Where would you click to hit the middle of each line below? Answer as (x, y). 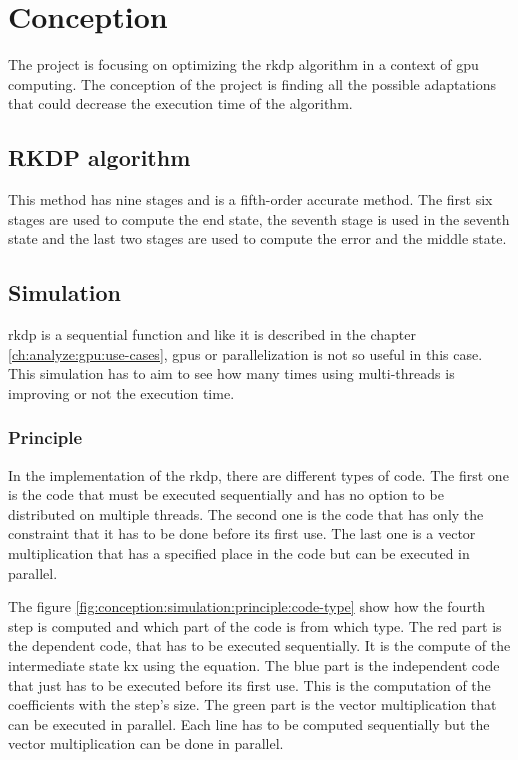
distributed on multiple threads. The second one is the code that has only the (246, 513)
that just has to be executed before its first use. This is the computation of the (249, 684)
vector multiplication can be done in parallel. (146, 743)
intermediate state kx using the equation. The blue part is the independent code (254, 665)
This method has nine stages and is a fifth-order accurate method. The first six (250, 199)
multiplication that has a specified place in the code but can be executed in (239, 553)
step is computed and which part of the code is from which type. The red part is (255, 625)
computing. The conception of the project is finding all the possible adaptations (252, 83)
